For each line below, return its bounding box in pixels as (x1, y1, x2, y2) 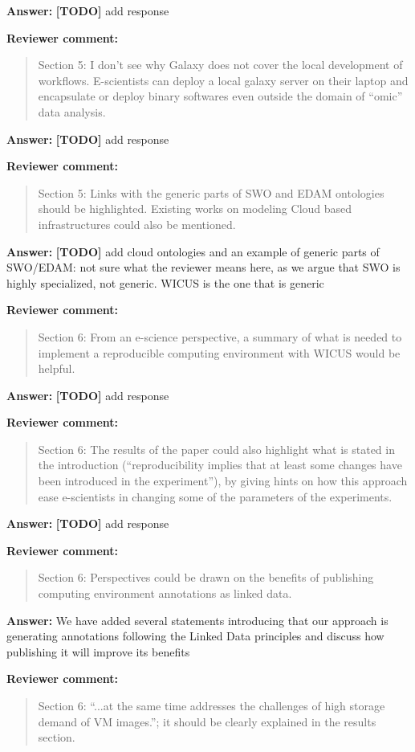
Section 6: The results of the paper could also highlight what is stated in (38, 440, 395, 457)
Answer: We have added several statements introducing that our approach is (6, 611, 389, 628)
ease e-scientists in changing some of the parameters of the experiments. (38, 488, 393, 505)
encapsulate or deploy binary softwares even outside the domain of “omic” (38, 88, 403, 104)
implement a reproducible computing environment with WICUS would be (38, 344, 401, 361)
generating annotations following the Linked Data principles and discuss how (6, 627, 384, 644)
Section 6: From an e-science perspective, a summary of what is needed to (38, 328, 402, 345)
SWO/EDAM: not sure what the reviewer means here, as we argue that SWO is (6, 259, 401, 276)
